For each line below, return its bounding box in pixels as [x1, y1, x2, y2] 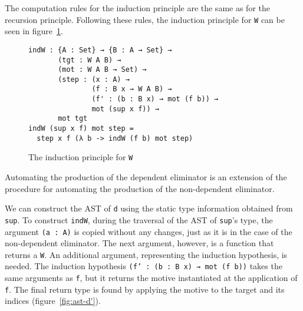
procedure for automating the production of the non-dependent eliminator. [5, 182, 275, 194]
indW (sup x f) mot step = [28, 124, 134, 133]
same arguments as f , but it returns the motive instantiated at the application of [5, 272, 298, 284]
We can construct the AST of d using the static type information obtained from [5, 202, 293, 214]
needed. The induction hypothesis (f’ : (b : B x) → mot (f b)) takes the [5, 260, 282, 272]
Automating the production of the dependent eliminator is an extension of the [5, 171, 287, 183]
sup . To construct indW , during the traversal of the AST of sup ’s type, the [5, 213, 273, 226]
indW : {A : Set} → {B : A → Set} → [28, 45, 172, 54]
